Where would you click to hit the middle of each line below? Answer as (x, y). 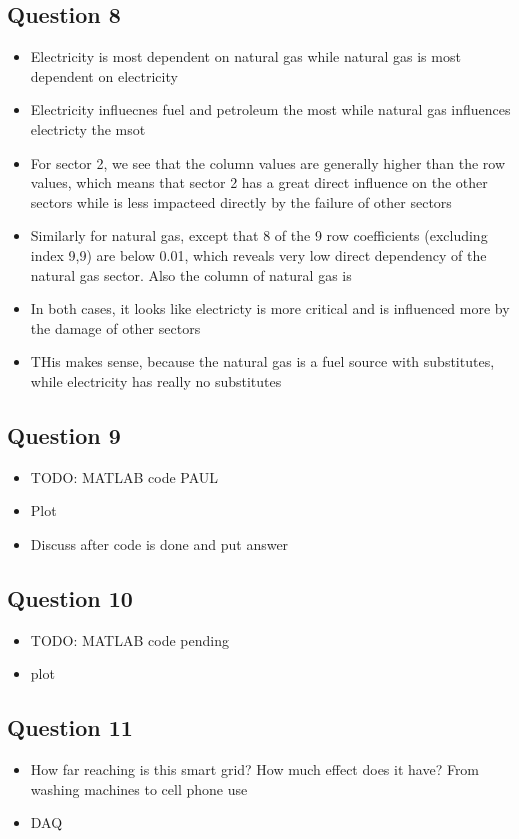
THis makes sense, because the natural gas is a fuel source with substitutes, (262, 361)
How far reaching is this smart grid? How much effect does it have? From (255, 769)
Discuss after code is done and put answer (159, 543)
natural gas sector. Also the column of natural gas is (191, 274)
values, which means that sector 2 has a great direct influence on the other (259, 182)
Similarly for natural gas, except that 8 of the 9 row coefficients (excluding (259, 235)
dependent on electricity (104, 75)
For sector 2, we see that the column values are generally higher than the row (268, 162)
